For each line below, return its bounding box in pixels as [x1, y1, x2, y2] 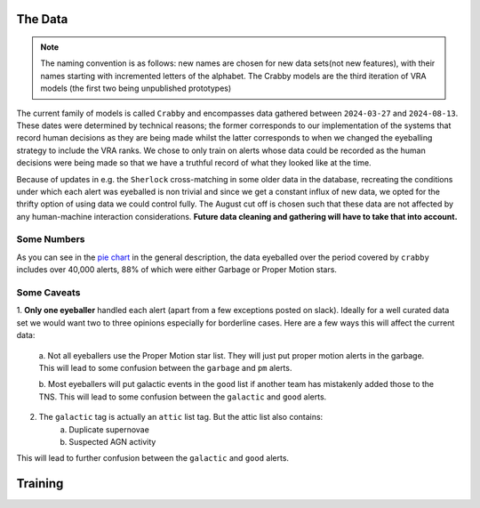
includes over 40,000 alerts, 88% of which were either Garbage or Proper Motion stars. [16, 264, 338, 275]
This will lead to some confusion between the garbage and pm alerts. [38, 362, 292, 373]
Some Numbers [16, 233, 85, 246]
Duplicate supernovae [68, 423, 150, 435]
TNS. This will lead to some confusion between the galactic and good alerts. [38, 391, 327, 402]
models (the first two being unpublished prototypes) [40, 83, 232, 93]
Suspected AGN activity [68, 436, 156, 447]
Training [16, 476, 64, 491]
